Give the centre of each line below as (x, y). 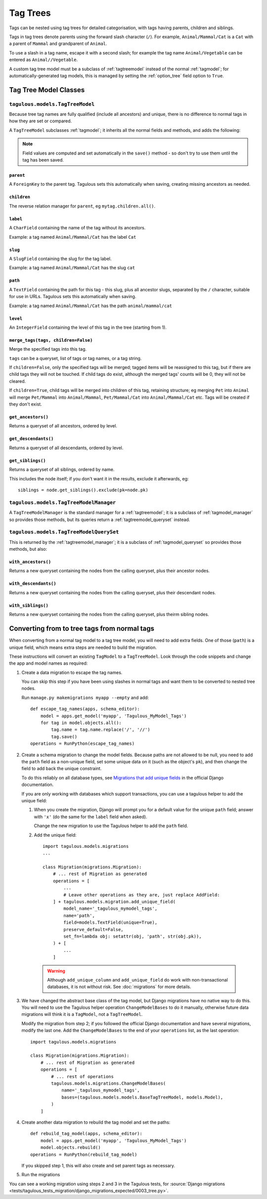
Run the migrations (41, 1175)
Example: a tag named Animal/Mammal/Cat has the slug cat (72, 268)
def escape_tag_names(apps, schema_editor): (85, 709)
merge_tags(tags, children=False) (51, 340)
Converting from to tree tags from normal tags (82, 629)
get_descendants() (31, 439)
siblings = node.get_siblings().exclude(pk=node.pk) (83, 490)
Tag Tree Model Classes (47, 90)
